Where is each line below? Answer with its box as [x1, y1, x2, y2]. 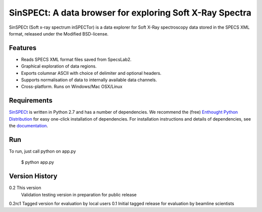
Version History [9, 172, 58, 180]
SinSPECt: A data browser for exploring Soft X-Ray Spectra [9, 7, 252, 18]
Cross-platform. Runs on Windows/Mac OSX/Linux [21, 84, 123, 89]
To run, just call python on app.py [9, 148, 76, 154]
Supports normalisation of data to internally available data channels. [21, 77, 157, 83]
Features [9, 44, 36, 52]
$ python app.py [21, 159, 54, 165]
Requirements [9, 96, 53, 105]
